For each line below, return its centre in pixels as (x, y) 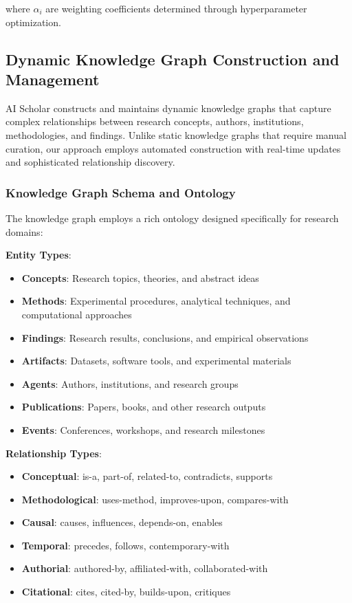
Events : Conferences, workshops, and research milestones (143, 429)
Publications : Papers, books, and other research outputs (144, 407)
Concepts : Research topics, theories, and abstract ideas (140, 277)
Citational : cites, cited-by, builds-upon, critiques (126, 592)
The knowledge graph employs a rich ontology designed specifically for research (172, 218)
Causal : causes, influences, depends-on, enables (122, 522)
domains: (24, 231)
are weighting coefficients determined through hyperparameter (176, 8)
